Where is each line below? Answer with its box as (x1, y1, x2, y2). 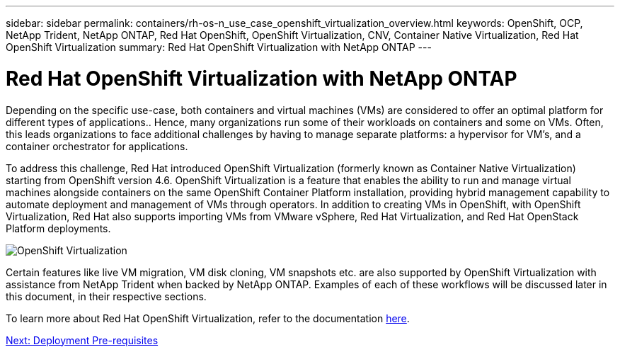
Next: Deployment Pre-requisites (6, 334, 159, 346)
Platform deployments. (6, 222, 111, 234)
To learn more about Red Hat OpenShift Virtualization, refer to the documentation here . (6, 312, 410, 324)
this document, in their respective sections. (6, 290, 207, 302)
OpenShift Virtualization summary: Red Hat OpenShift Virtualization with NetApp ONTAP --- (6, 41, 432, 53)
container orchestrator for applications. (6, 140, 188, 152)
